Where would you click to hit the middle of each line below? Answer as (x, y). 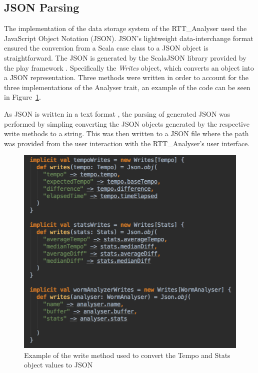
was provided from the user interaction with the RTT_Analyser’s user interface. (127, 143)
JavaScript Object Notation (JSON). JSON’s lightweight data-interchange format (129, 38)
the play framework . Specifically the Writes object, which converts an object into (129, 67)
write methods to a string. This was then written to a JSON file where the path (126, 133)
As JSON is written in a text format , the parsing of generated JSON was (117, 113)
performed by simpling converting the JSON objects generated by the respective (127, 123)
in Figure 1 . (22, 97)
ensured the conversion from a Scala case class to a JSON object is (106, 48)
